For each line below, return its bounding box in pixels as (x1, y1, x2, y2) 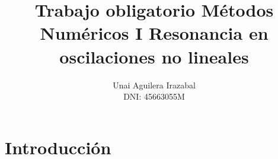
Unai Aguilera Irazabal (113, 78, 196, 91)
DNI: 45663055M (123, 90, 185, 103)
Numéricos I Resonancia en (40, 21, 269, 45)
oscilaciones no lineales (59, 44, 249, 68)
